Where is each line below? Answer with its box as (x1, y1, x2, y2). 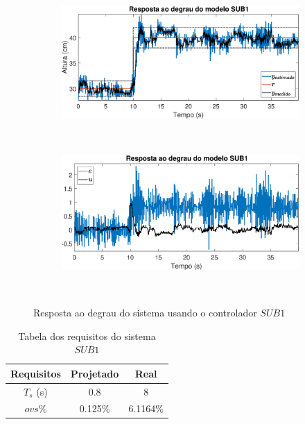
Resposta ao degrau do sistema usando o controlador (33, 305, 257, 319)
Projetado (70, 366, 119, 380)
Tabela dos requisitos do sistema (18, 328, 156, 343)
